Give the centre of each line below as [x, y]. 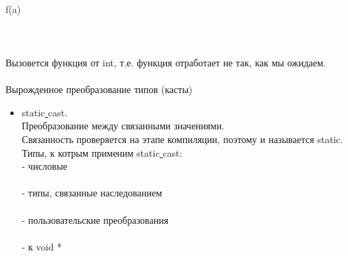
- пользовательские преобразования [95, 219]
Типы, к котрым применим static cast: [102, 152]
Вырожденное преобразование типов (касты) [99, 89]
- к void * [42, 246]
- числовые [45, 166]
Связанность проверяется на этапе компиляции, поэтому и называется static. [182, 139]
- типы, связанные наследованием [92, 193]
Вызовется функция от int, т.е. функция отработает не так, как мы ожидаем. [166, 62]
